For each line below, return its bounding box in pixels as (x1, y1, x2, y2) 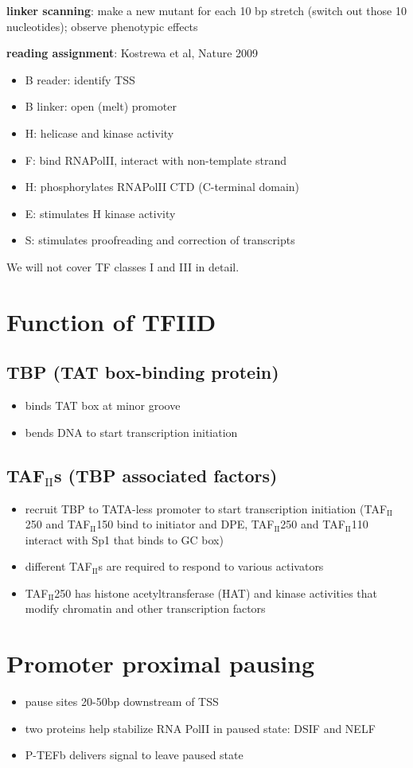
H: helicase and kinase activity (25, 124, 174, 141)
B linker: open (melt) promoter (25, 98, 177, 115)
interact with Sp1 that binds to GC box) (25, 531, 224, 548)
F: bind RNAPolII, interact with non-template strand (25, 151, 287, 168)
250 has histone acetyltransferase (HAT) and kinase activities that (54, 584, 377, 601)
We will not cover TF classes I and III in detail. (6, 258, 240, 275)
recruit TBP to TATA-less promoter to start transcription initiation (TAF (25, 500, 388, 517)
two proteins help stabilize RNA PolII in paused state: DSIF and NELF (25, 719, 376, 736)
